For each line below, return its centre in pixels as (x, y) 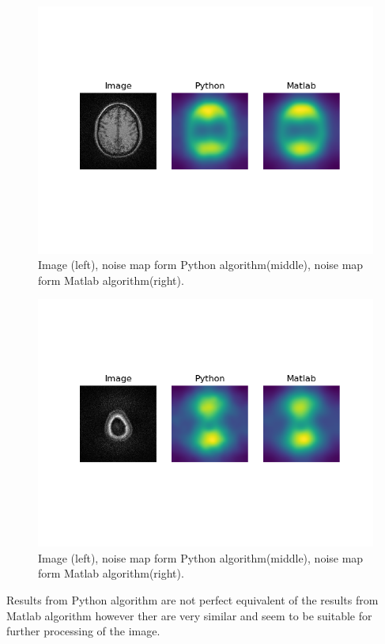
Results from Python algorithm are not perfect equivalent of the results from (192, 599)
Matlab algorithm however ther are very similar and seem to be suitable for (189, 615)
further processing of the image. (83, 631)
